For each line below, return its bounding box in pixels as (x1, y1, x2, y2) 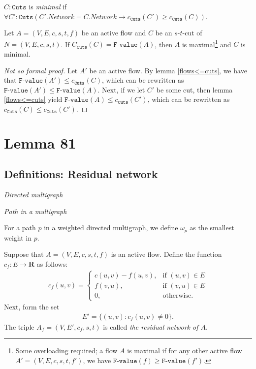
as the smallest (190, 222, 234, 233)
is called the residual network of (103, 321, 198, 332)
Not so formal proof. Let (4, 65, 78, 75)
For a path (4, 222, 36, 233)
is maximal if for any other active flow (127, 345, 242, 356)
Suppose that (4, 249, 44, 259)
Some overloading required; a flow (15, 345, 118, 356)
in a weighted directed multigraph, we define (44, 222, 178, 233)
